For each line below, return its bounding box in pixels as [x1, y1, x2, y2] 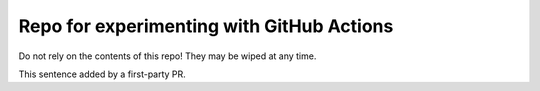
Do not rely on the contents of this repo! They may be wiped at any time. [18, 50, 317, 62]
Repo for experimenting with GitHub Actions [18, 15, 394, 37]
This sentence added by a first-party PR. [18, 68, 187, 80]
